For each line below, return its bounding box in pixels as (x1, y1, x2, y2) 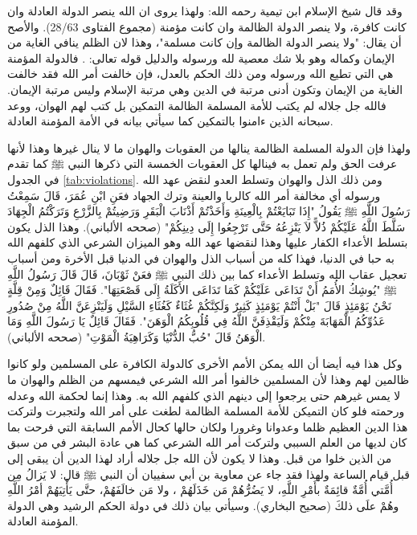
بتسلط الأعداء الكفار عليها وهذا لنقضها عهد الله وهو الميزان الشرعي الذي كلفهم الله (7, 234, 408, 251)
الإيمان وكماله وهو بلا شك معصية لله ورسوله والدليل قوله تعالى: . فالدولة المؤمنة (7, 49, 395, 66)
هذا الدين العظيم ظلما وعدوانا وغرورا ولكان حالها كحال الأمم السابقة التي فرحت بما (7, 418, 408, 435)
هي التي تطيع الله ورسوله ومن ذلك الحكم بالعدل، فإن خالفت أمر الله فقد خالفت (7, 65, 394, 82)
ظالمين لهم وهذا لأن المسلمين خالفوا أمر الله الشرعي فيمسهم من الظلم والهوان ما (7, 371, 410, 388)
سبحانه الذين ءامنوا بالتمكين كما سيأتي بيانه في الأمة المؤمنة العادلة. (7, 112, 333, 129)
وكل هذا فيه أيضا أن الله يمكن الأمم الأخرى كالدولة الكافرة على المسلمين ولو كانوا (7, 355, 403, 372)
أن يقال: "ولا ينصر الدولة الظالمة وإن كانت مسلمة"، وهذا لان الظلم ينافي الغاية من (7, 34, 402, 51)
